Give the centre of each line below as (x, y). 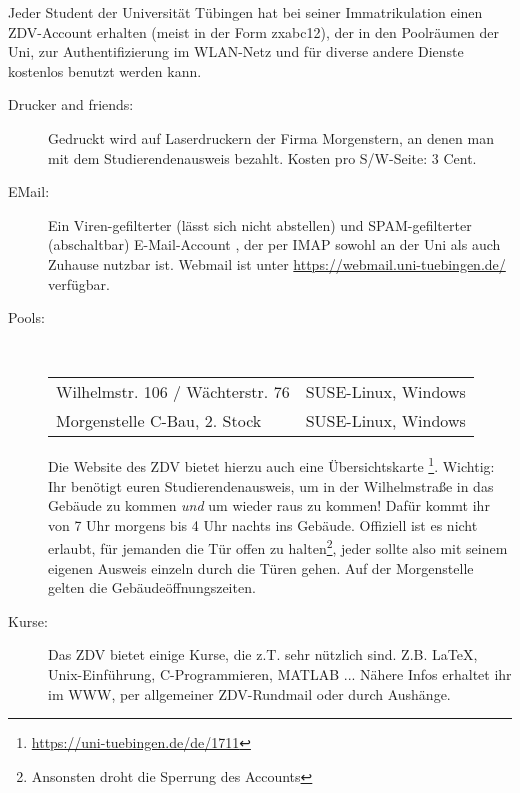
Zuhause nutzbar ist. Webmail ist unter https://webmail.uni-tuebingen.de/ (277, 263)
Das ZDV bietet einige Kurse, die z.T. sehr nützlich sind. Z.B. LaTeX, (263, 654)
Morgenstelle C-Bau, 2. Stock (159, 421)
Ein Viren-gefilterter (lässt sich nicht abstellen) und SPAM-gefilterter (260, 224)
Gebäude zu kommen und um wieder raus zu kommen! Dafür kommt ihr (269, 505)
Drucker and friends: (71, 104)
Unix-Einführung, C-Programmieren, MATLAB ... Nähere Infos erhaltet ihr (280, 673)
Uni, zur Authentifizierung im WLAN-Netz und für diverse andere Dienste (236, 51)
